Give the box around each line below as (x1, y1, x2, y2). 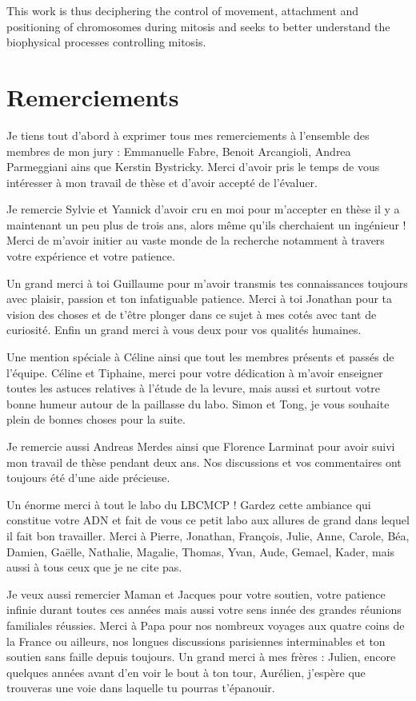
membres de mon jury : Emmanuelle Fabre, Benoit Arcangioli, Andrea (6, 142, 351, 159)
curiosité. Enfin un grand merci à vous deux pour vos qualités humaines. (6, 321, 362, 338)
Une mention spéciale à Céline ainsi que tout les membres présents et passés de (6, 349, 394, 365)
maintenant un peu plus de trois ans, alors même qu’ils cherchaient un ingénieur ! (6, 216, 406, 233)
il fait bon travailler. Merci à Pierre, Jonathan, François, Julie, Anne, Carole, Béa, (6, 527, 410, 544)
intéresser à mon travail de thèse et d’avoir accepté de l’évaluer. (6, 173, 318, 190)
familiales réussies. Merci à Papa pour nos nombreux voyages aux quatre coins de (6, 616, 405, 633)
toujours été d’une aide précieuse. (6, 469, 170, 486)
